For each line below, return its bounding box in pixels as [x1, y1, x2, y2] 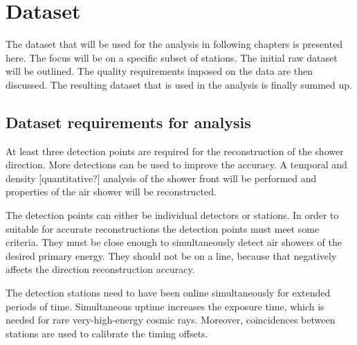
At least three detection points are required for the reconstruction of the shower [6, 143, 344, 158]
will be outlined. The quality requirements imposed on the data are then [6, 64, 313, 78]
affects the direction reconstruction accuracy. [6, 262, 195, 276]
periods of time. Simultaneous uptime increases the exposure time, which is [6, 299, 324, 313]
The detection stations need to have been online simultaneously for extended [6, 285, 331, 300]
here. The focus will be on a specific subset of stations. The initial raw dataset [6, 50, 338, 64]
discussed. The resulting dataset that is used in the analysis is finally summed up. [6, 77, 352, 91]
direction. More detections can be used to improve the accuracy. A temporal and [6, 157, 347, 172]
